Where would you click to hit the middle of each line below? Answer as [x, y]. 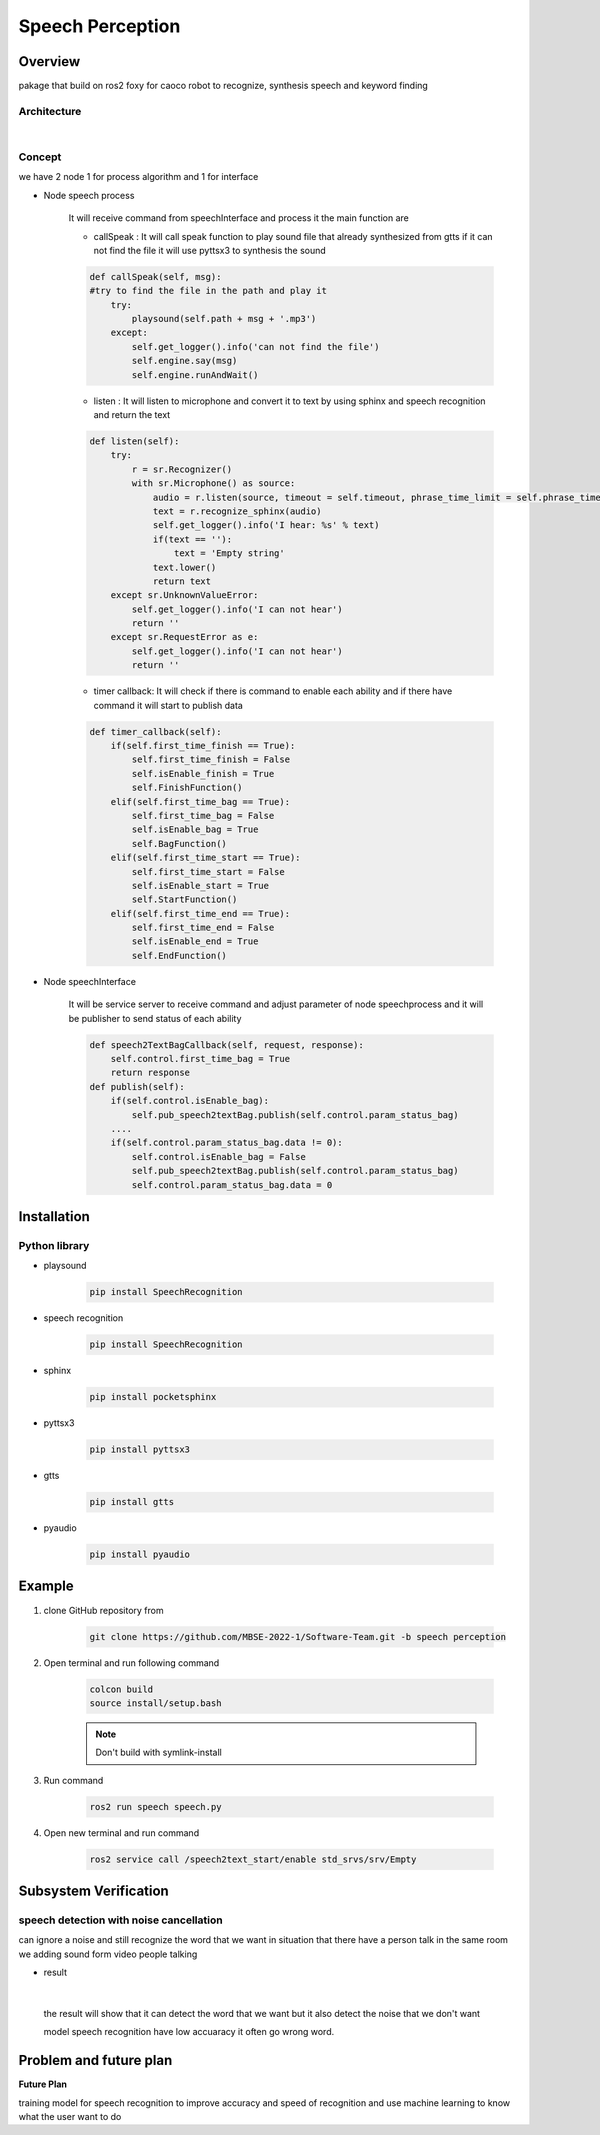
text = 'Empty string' [229, 553]
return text [182, 581]
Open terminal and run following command [131, 1662]
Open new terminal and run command [121, 1832]
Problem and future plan [95, 2060]
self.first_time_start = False [208, 871]
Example [46, 1586]
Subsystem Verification [93, 1891]
